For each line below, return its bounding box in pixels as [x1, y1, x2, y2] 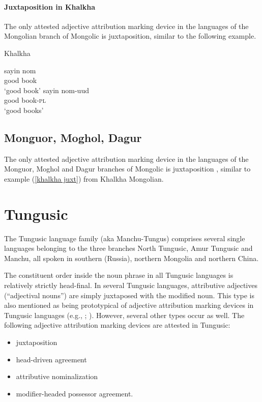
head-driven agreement [16, 354, 87, 364]
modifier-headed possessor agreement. [16, 388, 133, 398]
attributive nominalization [16, 371, 98, 382]
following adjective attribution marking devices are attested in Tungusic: [4, 320, 230, 330]
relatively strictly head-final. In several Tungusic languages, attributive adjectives [4, 280, 257, 291]
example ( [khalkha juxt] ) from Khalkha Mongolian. [4, 173, 164, 184]
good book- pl [4, 95, 46, 105]
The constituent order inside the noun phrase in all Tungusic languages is [4, 270, 234, 280]
